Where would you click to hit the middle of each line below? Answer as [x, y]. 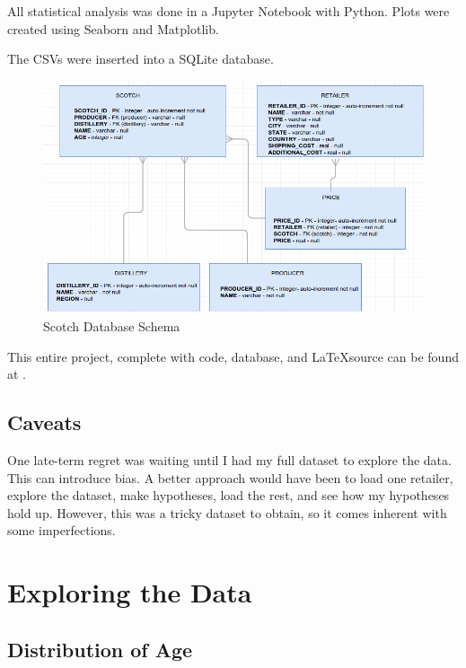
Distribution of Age [100, 649]
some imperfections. [62, 530]
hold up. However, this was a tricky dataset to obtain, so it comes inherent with [227, 512]
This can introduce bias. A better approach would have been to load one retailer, [230, 477]
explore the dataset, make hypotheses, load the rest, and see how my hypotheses [229, 495]
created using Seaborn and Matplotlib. [113, 28]
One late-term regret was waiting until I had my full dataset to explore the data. [229, 459]
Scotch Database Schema [112, 325]
